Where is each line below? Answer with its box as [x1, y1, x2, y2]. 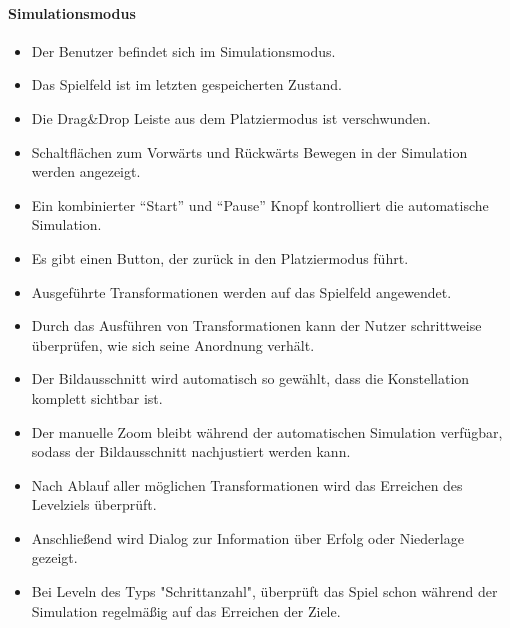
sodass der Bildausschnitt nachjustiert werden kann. [31, 441, 351, 462]
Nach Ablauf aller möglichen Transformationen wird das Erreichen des [31, 474, 463, 495]
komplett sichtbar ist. [31, 387, 163, 408]
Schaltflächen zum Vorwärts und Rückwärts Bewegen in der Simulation [31, 141, 468, 162]
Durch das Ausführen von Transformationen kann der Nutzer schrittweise [31, 315, 482, 336]
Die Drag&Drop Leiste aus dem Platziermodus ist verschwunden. [31, 107, 431, 128]
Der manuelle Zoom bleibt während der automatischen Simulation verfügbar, [31, 421, 503, 442]
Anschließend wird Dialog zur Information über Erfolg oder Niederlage [31, 527, 464, 548]
